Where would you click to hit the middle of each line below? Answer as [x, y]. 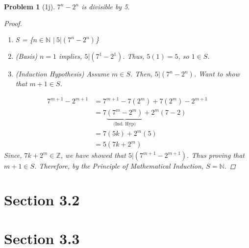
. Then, [141, 74]
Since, [13, 155]
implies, [71, 56]
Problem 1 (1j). [30, 6]
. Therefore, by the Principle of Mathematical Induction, [119, 166]
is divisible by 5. [106, 6]
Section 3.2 [42, 200]
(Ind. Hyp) [125, 124]
